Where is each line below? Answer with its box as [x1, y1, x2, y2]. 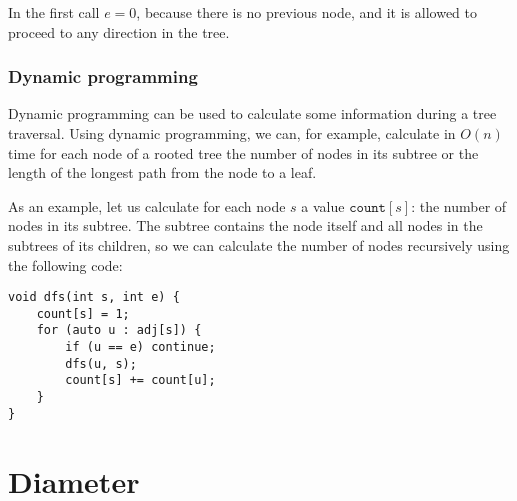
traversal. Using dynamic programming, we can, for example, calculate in [8, 123, 456, 143]
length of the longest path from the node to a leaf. [8, 162, 317, 183]
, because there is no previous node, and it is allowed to [136, 2, 478, 22]
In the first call [8, 2, 100, 22]
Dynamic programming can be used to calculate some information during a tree [8, 103, 497, 124]
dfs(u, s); [65, 356, 137, 371]
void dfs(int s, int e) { [8, 290, 180, 305]
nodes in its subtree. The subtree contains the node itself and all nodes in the [8, 215, 483, 236]
